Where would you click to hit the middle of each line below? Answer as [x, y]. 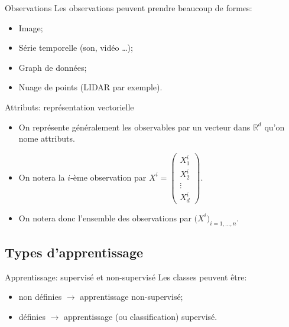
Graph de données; [53, 67]
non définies [40, 297]
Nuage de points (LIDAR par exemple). [90, 87]
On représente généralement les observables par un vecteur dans [134, 127]
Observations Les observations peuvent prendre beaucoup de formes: [129, 8]
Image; [31, 27]
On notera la [42, 177]
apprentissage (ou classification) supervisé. [141, 316]
